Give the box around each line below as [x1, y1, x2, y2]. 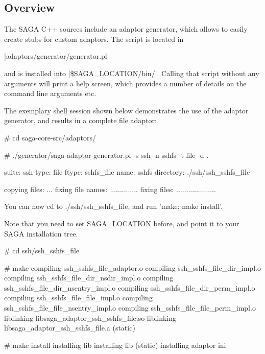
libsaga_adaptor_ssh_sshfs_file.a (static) [4, 322, 135, 333]
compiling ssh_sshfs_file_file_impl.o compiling [4, 292, 153, 303]
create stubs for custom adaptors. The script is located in [4, 33, 184, 44]
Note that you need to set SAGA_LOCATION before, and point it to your [4, 218, 239, 228]
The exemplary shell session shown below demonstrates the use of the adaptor [4, 105, 249, 115]
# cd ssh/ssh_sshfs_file [4, 245, 80, 256]
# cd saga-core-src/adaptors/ [4, 132, 96, 143]
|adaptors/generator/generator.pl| [4, 51, 109, 61]
